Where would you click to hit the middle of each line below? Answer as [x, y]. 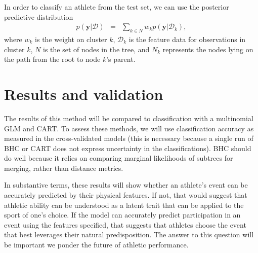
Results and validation [84, 94]
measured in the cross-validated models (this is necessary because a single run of [129, 138]
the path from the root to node [52, 59]
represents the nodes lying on [208, 49]
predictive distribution [39, 16]
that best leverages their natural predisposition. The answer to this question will [129, 234]
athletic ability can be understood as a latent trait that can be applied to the [124, 205]
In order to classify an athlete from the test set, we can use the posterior [117, 7]
